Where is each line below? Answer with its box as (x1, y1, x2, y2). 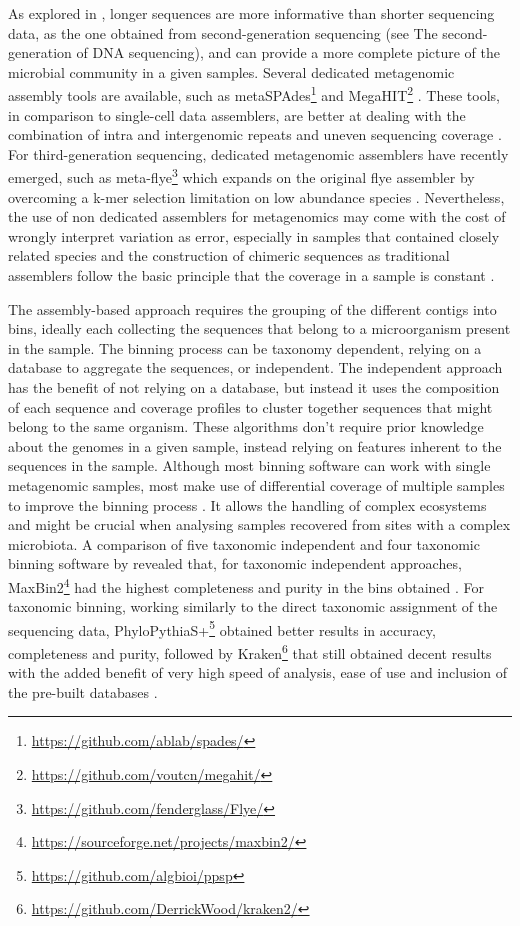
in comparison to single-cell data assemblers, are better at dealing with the (8, 104, 466, 125)
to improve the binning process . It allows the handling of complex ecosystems (8, 494, 487, 515)
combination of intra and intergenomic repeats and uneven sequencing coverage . (8, 124, 502, 145)
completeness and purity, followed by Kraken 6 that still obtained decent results (8, 640, 492, 663)
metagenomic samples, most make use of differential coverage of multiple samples (8, 474, 505, 495)
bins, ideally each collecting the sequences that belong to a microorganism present (8, 318, 511, 339)
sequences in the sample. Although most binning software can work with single (8, 455, 491, 476)
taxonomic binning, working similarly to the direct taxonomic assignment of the (8, 596, 498, 617)
